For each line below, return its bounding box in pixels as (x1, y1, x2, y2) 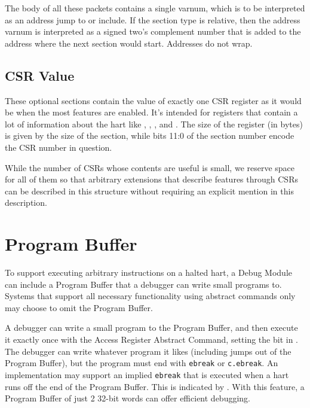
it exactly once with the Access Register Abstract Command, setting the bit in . (5, 333, 298, 346)
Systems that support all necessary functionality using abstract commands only (5, 290, 296, 302)
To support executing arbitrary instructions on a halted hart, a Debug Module (5, 266, 293, 279)
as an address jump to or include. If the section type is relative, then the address (5, 13, 300, 26)
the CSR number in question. (5, 141, 112, 153)
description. (5, 196, 47, 209)
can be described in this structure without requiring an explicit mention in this (5, 184, 294, 197)
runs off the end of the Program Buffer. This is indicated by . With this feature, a (5, 380, 305, 392)
